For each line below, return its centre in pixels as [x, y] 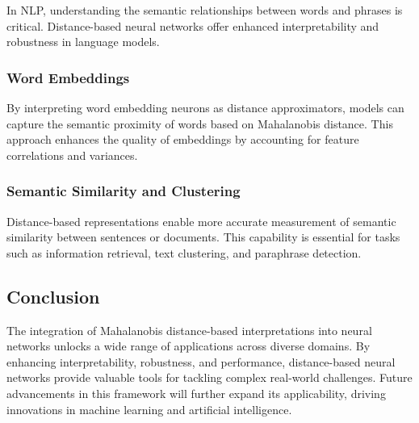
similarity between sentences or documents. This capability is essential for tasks [203, 237]
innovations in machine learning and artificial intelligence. [149, 409]
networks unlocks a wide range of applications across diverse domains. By [189, 346]
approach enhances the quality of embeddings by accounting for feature [183, 139]
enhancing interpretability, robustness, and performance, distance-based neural [201, 361]
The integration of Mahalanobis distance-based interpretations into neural [189, 330]
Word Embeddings [68, 77]
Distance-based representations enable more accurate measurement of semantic [201, 221]
